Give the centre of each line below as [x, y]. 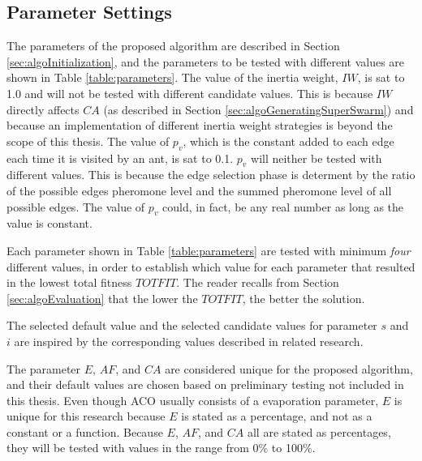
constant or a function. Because [85, 431]
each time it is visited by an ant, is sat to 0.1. [120, 158]
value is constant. [50, 223]
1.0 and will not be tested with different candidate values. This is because [190, 93]
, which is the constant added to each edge [289, 141]
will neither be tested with [316, 158]
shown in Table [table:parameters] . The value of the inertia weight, [172, 77]
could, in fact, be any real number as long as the [283, 206]
